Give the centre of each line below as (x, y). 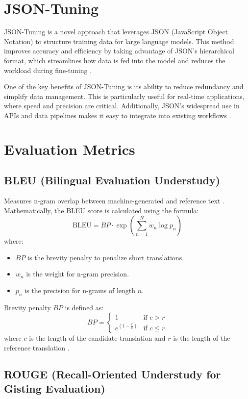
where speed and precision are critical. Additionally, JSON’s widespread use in (122, 106)
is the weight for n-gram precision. (78, 274)
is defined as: (84, 307)
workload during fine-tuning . (48, 70)
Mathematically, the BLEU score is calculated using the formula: (101, 210)
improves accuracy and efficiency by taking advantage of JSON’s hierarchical (119, 51)
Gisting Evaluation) (55, 388)
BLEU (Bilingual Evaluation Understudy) (112, 180)
